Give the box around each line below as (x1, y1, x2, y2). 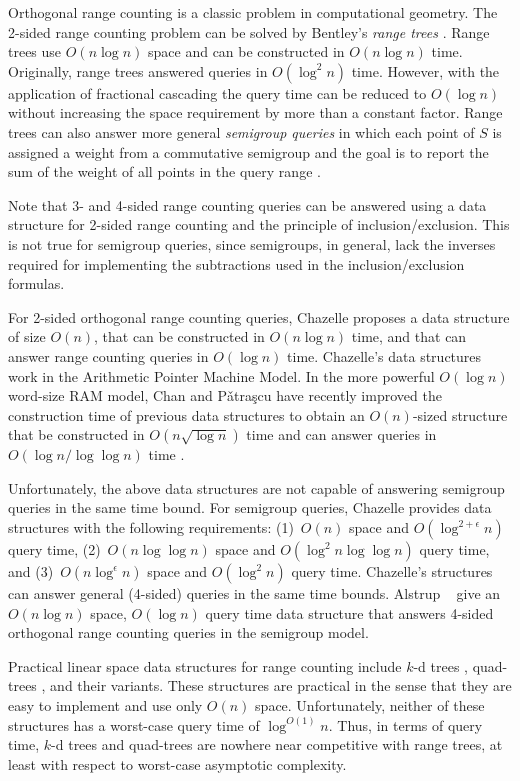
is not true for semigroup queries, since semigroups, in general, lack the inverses (8, 233, 496, 254)
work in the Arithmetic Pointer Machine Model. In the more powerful (8, 365, 435, 386)
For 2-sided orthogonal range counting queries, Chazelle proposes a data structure (8, 306, 510, 327)
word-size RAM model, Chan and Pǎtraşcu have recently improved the (8, 385, 442, 406)
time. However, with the (351, 60, 500, 81)
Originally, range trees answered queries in (8, 60, 268, 81)
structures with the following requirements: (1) (8, 517, 294, 538)
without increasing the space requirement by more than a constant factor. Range (8, 102, 503, 123)
